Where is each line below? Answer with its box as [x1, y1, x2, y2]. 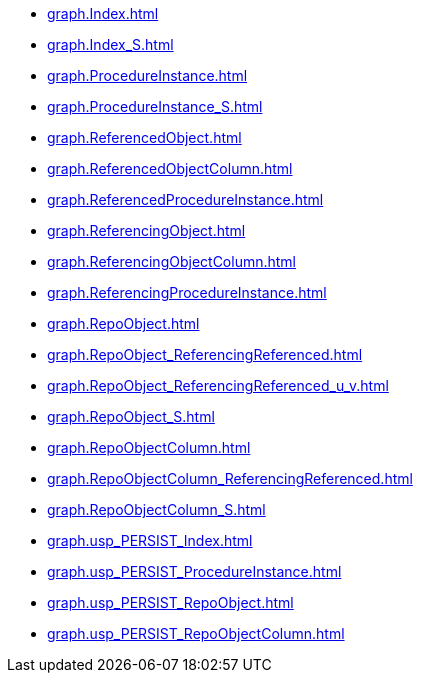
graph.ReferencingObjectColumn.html [47, 253, 296, 270]
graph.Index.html [47, 5, 159, 22]
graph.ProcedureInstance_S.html [47, 98, 263, 115]
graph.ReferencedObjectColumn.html [47, 160, 293, 177]
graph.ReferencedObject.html [47, 129, 242, 146]
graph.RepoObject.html [47, 315, 200, 332]
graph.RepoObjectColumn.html [47, 439, 251, 456]
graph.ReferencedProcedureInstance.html [47, 191, 324, 208]
